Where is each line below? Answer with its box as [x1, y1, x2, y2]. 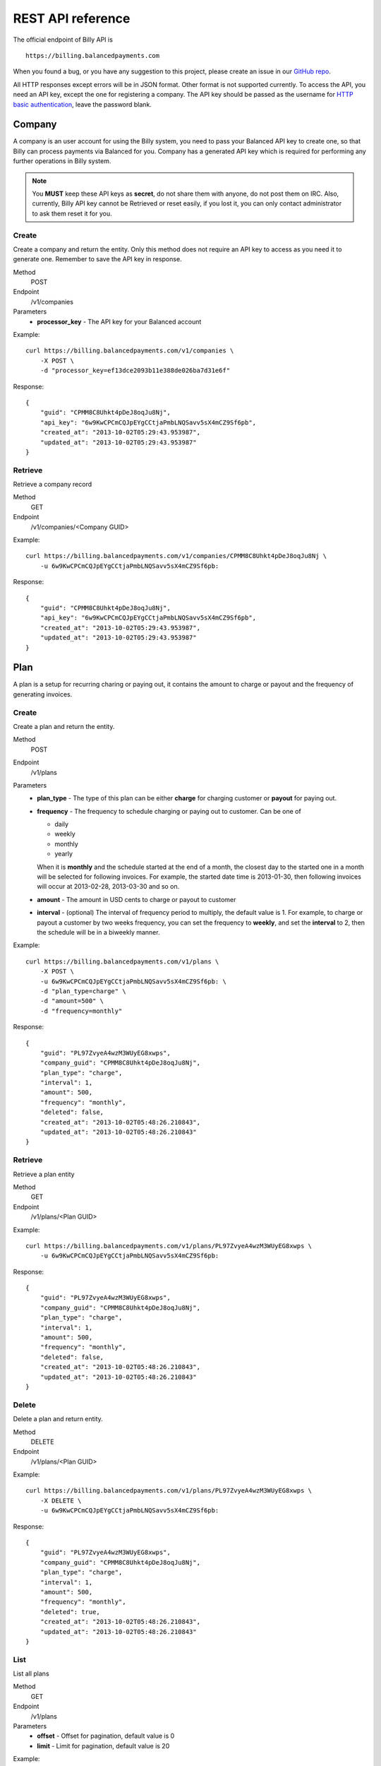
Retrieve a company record [13, 480, 92, 489]
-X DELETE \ [40, 1496, 82, 1505]
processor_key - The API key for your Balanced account [37, 317, 202, 326]
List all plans [13, 1669, 49, 1678]
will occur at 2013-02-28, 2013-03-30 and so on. [37, 882, 180, 891]
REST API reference [13, 11, 131, 26]
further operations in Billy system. [13, 157, 111, 165]
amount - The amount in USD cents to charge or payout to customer [37, 895, 236, 903]
